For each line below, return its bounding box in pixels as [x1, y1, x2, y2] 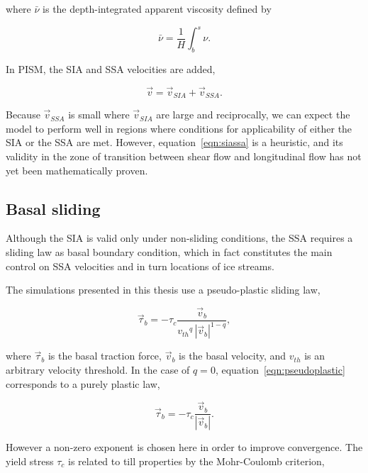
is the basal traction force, [48, 348, 162, 363]
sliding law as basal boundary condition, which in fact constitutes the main [6, 244, 333, 259]
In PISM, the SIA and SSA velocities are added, [6, 61, 216, 76]
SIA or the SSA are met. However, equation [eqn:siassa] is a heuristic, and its [6, 135, 343, 150]
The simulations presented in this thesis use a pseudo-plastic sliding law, [6, 282, 320, 297]
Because [6, 107, 40, 122]
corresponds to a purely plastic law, [6, 376, 160, 391]
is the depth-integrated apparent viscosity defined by [43, 1, 272, 16]
